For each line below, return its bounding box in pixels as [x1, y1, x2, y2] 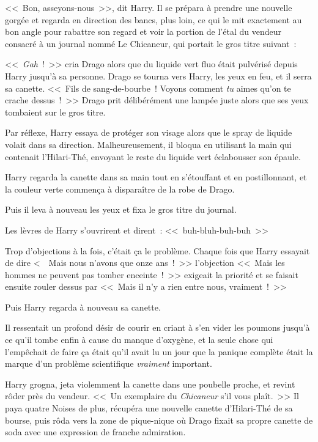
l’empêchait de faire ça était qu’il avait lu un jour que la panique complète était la [5, 345, 313, 358]
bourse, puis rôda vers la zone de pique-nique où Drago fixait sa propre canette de [5, 413, 313, 426]
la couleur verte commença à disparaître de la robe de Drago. [5, 182, 235, 195]
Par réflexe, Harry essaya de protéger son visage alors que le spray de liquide [5, 126, 292, 139]
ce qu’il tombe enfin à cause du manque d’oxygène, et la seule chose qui [5, 333, 273, 346]
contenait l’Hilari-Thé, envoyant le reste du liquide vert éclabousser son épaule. [5, 150, 301, 163]
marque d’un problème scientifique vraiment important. [5, 357, 212, 370]
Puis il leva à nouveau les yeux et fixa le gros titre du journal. [5, 203, 237, 216]
